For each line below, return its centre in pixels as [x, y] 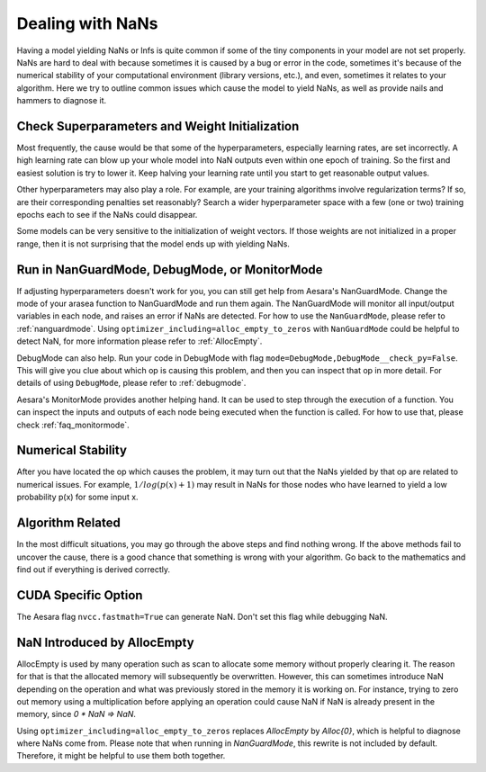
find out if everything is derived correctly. [94, 569]
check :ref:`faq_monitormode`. [73, 425]
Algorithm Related [68, 523]
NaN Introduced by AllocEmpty [105, 642]
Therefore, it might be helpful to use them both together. [121, 756]
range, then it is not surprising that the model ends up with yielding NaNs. [153, 244]
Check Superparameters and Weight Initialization [158, 126]
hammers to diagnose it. [62, 101]
